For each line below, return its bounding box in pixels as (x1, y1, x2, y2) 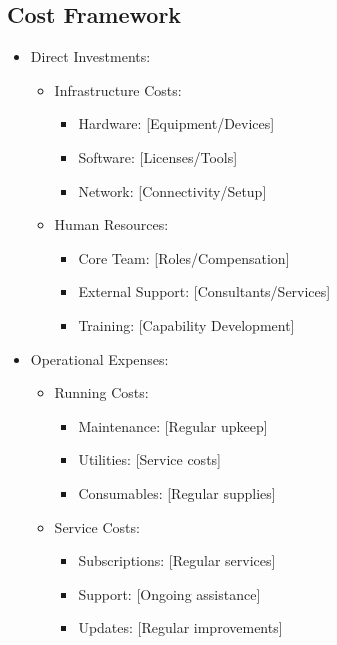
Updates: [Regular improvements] (78, 617, 283, 638)
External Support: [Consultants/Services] (78, 281, 331, 302)
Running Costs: (54, 382, 149, 403)
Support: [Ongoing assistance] (78, 583, 261, 604)
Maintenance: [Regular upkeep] (78, 415, 268, 436)
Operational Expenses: (30, 348, 169, 369)
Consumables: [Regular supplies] (78, 482, 276, 503)
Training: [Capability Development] (78, 314, 295, 335)
